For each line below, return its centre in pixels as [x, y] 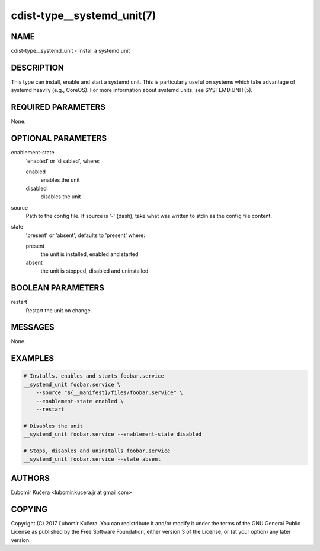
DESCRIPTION [38, 67]
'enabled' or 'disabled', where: [63, 161]
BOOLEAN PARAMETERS [58, 288]
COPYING [29, 509]
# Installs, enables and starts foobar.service [94, 376]
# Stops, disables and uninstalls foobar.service [97, 451]
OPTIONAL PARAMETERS [59, 139]
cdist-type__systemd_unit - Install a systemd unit [71, 51]
